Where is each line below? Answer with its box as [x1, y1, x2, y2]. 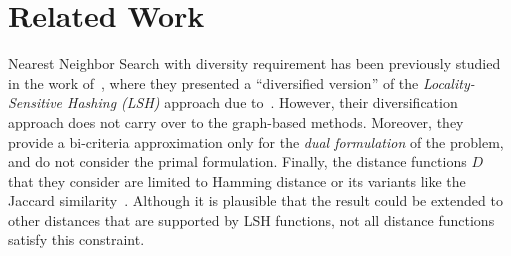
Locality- [422, 72, 475, 93]
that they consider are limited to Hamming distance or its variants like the [8, 170, 466, 191]
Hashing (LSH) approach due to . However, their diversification [67, 92, 458, 113]
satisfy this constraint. [8, 229, 145, 250]
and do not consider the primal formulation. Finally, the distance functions [8, 151, 467, 172]
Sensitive [8, 92, 63, 113]
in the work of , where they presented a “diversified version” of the [8, 72, 419, 93]
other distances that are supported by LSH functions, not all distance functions [8, 209, 495, 230]
